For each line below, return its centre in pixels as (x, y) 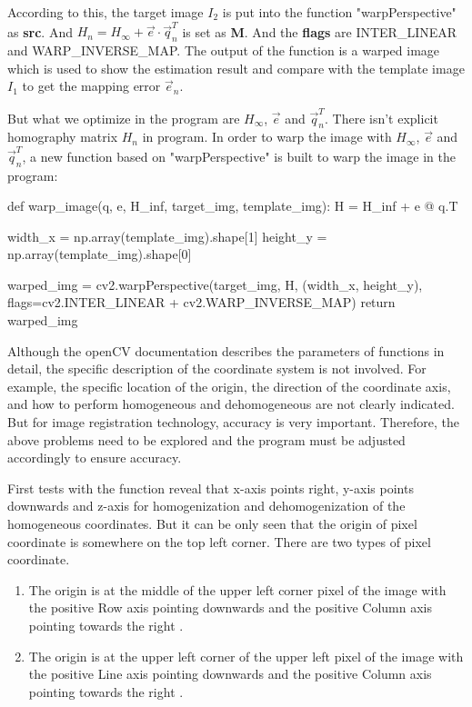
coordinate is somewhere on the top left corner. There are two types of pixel (219, 541)
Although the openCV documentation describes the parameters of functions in (226, 350)
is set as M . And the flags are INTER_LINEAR (320, 31)
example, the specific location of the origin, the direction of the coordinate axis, (229, 386)
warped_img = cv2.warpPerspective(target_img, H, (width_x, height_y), (215, 284)
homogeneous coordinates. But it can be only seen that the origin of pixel (212, 524)
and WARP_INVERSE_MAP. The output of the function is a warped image (224, 50)
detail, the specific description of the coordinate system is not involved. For (217, 368)
